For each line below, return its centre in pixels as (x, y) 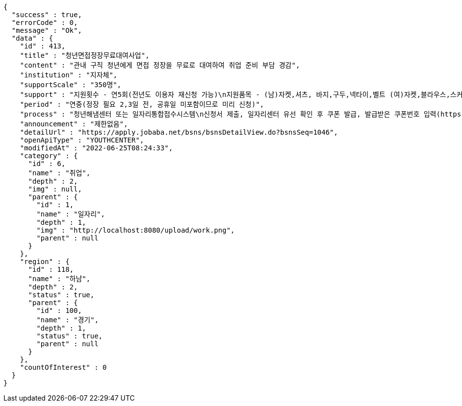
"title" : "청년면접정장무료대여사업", (85, 55)
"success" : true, (47, 15)
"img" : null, (55, 189)
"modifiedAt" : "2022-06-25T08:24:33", (96, 148)
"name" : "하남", (59, 279)
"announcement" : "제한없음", (74, 124)
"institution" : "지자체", (69, 75)
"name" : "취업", (59, 173)
